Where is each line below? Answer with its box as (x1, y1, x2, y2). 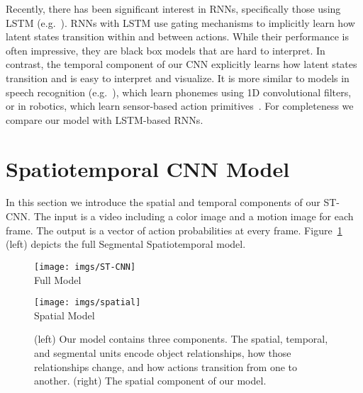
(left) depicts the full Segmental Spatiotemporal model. (6, 237, 246, 251)
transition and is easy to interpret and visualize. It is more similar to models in (6, 70, 350, 85)
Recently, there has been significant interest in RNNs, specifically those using (6, 1, 341, 16)
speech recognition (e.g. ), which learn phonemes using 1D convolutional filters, (6, 84, 352, 99)
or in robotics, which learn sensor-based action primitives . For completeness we (6, 98, 354, 113)
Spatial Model (34, 307, 95, 322)
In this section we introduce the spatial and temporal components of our (6, 195, 320, 210)
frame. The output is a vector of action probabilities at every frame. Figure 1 (6, 222, 342, 237)
